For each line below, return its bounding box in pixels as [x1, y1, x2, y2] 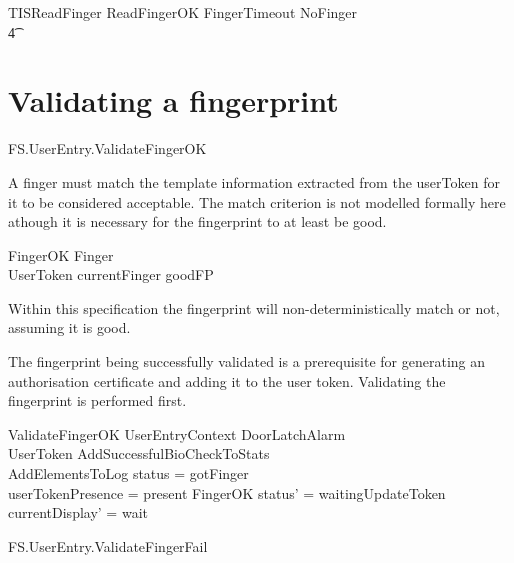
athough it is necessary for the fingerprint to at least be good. [8, 211, 387, 232]
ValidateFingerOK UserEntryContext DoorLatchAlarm [8, 423, 346, 444]
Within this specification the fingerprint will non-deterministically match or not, [8, 297, 500, 318]
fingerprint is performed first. [8, 390, 187, 411]
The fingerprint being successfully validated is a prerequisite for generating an [8, 351, 486, 372]
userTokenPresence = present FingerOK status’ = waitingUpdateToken [8, 482, 446, 503]
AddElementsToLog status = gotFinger [8, 463, 249, 484]
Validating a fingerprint [8, 80, 339, 121]
